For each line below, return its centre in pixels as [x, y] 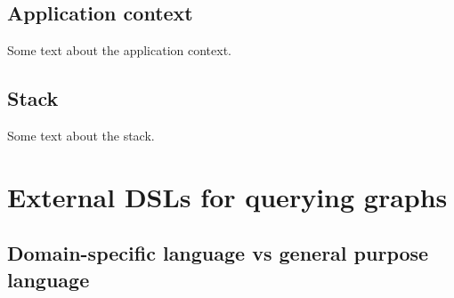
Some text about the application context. [120, 50]
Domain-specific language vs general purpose [218, 253]
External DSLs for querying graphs [227, 196]
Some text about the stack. [81, 135]
